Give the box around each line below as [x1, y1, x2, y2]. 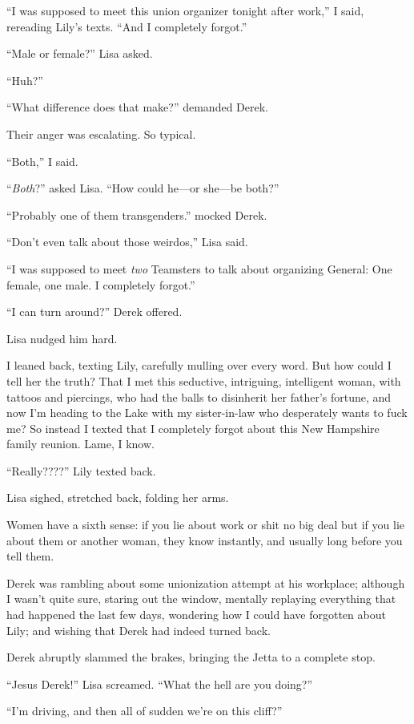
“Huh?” [6, 71, 43, 88]
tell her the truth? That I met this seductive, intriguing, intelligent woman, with [6, 372, 401, 389]
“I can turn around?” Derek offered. [6, 303, 183, 320]
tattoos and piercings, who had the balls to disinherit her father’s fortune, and [6, 388, 392, 405]
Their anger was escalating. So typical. [6, 125, 196, 142]
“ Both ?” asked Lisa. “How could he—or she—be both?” [6, 180, 279, 196]
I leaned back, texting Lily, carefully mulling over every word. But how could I [6, 357, 392, 374]
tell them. [6, 548, 54, 564]
